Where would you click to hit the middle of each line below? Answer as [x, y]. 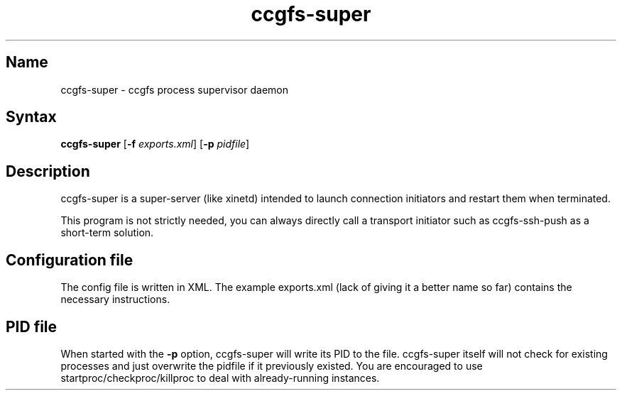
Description [48, 171]
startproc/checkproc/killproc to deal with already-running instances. [220, 378]
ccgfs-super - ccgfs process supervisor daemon [174, 89]
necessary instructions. [115, 299]
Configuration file [70, 260]
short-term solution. [107, 233]
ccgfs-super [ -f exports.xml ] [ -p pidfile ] [155, 144]
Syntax [31, 117]
